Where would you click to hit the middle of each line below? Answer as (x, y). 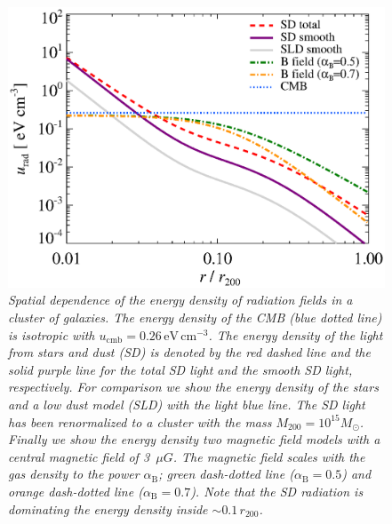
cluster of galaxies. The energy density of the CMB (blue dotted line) (195, 317)
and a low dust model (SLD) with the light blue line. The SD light (187, 404)
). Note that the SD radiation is (277, 491)
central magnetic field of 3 (79, 456)
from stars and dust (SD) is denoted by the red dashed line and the (189, 352)
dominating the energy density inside (108, 508)
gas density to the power (74, 474)
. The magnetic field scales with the (269, 456)
